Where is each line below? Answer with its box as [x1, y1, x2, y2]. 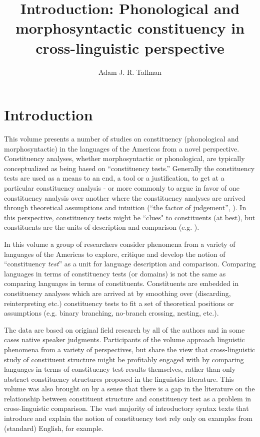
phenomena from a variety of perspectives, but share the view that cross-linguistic [4, 344, 255, 354]
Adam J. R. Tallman [98, 66, 161, 77]
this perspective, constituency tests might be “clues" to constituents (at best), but [4, 212, 255, 222]
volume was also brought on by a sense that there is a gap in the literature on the [4, 383, 255, 394]
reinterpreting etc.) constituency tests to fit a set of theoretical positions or [4, 298, 234, 308]
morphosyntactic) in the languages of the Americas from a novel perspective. [4, 143, 239, 154]
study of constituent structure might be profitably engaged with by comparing [4, 354, 244, 364]
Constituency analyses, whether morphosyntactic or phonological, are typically [4, 153, 245, 164]
